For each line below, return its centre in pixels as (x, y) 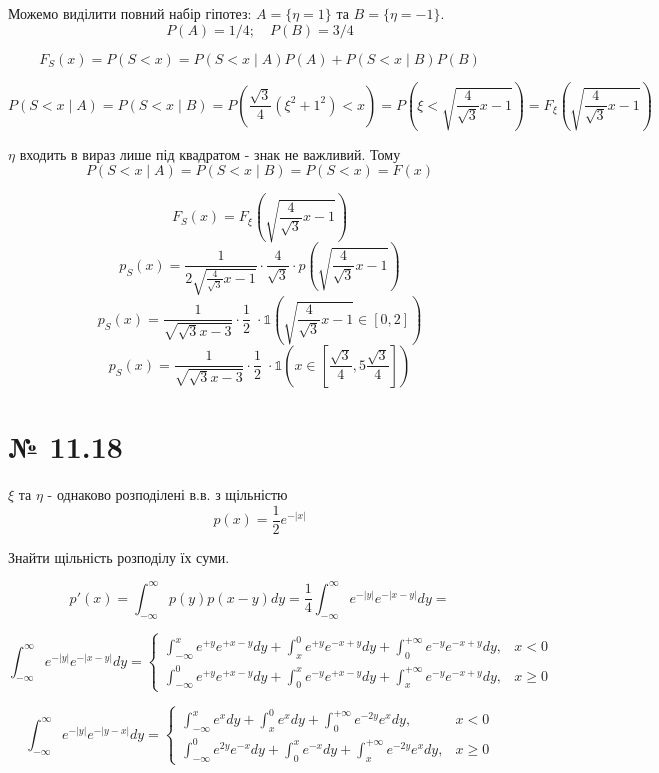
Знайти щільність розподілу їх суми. (119, 556)
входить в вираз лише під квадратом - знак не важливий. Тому (210, 153)
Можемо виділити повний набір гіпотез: (130, 13)
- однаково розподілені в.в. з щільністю (167, 493)
